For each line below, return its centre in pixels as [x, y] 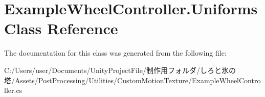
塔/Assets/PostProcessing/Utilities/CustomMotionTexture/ [98, 80]
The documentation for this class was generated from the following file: [115, 53]
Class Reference [61, 28]
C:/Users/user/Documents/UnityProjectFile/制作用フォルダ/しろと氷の [120, 70]
